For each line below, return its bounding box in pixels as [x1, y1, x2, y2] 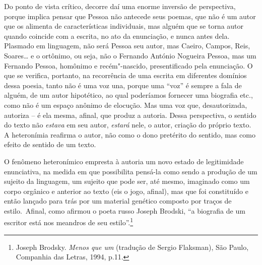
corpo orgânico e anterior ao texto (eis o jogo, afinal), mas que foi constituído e [4, 185, 248, 196]
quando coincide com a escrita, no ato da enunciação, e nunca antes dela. [4, 30, 230, 41]
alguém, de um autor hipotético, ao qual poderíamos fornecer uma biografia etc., [4, 90, 253, 100]
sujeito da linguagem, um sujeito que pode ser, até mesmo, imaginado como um [4, 176, 250, 186]
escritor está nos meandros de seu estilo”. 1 [4, 216, 134, 228]
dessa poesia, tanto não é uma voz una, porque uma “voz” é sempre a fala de [4, 80, 242, 90]
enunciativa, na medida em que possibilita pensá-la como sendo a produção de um [4, 166, 257, 176]
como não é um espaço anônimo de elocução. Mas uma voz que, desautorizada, [4, 99, 247, 110]
